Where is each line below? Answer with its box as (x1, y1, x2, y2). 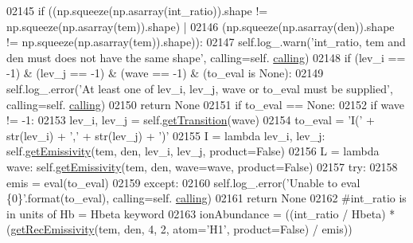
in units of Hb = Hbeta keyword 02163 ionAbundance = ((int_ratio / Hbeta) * (6, 205, 395, 221)
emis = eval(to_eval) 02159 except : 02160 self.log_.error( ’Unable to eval (6, 174, 360, 190)
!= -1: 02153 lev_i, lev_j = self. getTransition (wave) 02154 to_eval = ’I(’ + (6, 112, 375, 128)
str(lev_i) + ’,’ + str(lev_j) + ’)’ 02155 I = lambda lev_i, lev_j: (6, 127, 325, 143)
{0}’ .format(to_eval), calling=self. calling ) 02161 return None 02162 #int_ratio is (6, 190, 407, 206)
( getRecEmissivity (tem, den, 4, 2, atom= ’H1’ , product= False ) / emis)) (6, 221, 353, 237)
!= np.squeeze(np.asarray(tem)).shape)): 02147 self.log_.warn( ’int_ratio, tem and (6, 33, 406, 50)
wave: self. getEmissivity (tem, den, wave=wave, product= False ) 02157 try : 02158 (6, 158, 398, 174)
